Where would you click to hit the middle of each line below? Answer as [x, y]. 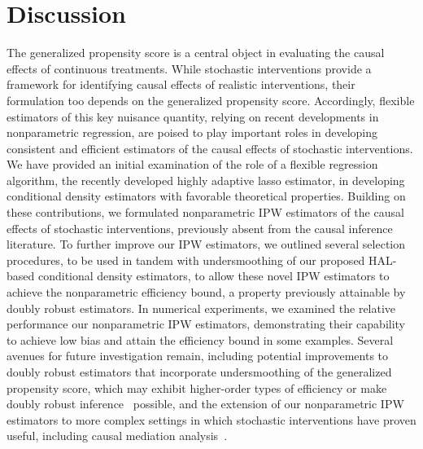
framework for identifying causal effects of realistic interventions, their [181, 84]
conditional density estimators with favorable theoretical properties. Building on [206, 196]
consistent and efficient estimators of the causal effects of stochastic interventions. [210, 148]
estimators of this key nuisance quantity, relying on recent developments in [193, 116]
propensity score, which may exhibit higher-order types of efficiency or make [197, 387]
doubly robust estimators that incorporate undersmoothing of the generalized [199, 372]
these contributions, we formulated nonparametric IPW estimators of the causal [205, 212]
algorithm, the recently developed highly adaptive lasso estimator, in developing [206, 180]
